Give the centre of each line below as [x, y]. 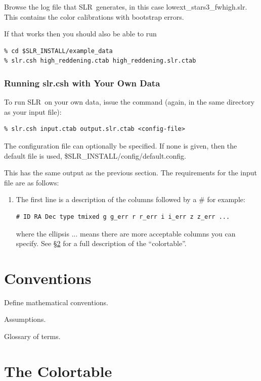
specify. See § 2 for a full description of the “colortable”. [101, 243]
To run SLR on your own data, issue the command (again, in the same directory [129, 102]
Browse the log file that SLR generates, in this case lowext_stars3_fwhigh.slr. [126, 7]
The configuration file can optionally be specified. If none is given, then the [121, 145]
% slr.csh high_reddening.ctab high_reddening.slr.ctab [100, 61]
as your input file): [33, 111]
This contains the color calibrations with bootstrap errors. [94, 16]
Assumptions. [25, 319]
